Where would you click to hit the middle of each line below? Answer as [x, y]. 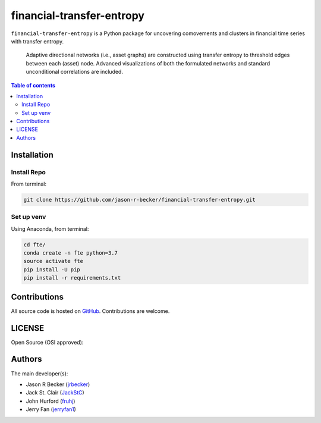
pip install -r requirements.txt [72, 278]
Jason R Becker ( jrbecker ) [58, 384]
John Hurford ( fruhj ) [51, 401]
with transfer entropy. [37, 41]
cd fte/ [34, 245]
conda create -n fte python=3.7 [71, 253]
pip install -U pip [52, 270]
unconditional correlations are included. [74, 72]
